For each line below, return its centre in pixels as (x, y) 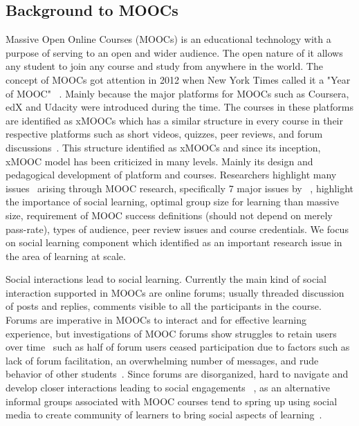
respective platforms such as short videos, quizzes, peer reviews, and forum (164, 134)
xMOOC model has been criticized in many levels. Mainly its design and (159, 161)
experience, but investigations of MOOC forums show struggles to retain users (171, 333)
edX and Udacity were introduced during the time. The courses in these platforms (179, 107)
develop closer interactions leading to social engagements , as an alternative (168, 388)
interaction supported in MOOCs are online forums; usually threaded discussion (175, 292)
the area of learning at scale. (66, 256)
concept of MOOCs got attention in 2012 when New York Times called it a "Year (178, 79)
